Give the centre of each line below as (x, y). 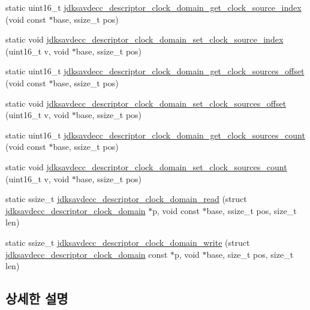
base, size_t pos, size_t (250, 254)
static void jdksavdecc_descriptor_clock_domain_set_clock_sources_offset (146, 103)
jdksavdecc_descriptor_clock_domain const (87, 254)
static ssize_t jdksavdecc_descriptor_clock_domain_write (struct (128, 242)
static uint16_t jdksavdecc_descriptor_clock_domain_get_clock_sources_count (155, 135)
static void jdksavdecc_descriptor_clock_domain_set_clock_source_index (145, 39)
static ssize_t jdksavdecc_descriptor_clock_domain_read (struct (126, 199)
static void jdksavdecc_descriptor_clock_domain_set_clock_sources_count (146, 166)
